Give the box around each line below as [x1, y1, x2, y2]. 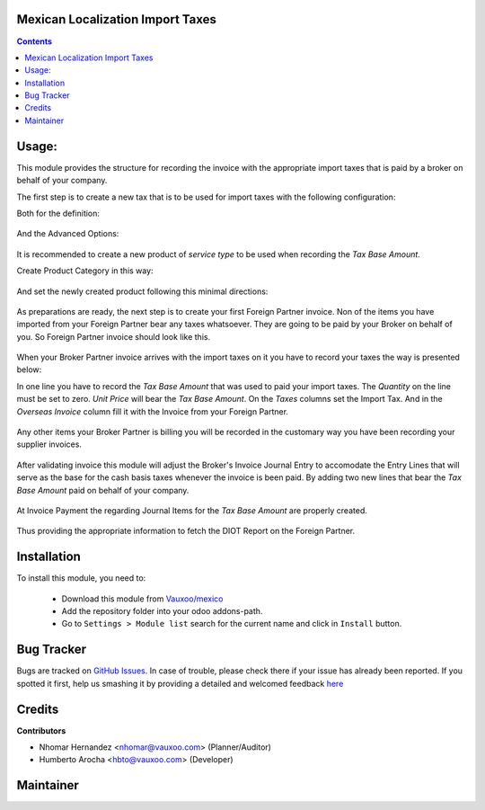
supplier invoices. [16, 439, 83, 450]
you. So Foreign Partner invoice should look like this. [16, 331, 211, 342]
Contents [16, 36, 53, 47]
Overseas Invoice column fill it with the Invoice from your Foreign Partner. [16, 405, 289, 417]
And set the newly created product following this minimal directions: [16, 286, 269, 297]
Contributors [16, 725, 66, 736]
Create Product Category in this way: [16, 265, 154, 276]
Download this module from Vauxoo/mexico [61, 593, 224, 604]
